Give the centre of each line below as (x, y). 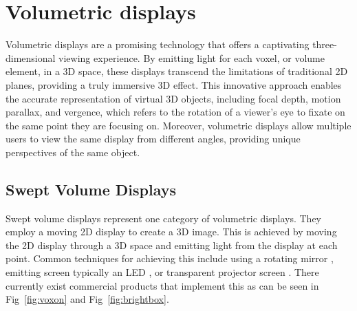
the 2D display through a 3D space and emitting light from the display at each (172, 245)
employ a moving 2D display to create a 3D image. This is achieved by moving (171, 232)
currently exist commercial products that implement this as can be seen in (162, 285)
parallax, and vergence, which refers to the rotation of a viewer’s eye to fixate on (175, 112)
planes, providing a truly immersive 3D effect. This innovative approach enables (174, 84)
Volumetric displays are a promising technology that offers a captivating (158, 44)
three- (325, 44)
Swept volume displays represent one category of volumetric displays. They (164, 218)
